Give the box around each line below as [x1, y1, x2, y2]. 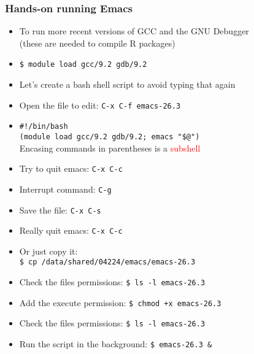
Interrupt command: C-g [19, 182, 112, 195]
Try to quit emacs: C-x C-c [19, 162, 123, 175]
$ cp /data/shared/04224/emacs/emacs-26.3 [19, 258, 196, 267]
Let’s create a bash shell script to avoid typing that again [19, 78, 236, 91]
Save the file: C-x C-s [19, 203, 101, 216]
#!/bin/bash [19, 122, 68, 131]
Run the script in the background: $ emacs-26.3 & [19, 337, 212, 350]
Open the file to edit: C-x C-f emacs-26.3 [19, 98, 181, 111]
